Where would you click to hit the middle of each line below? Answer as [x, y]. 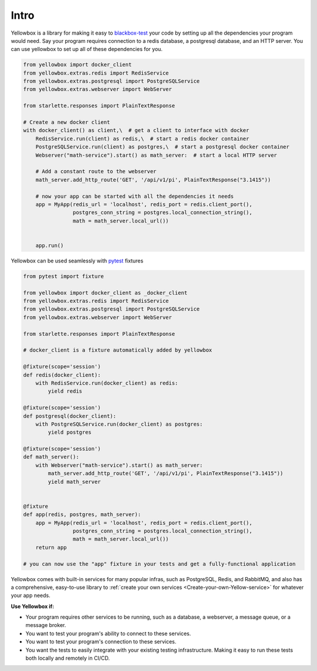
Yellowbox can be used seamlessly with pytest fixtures [77, 261]
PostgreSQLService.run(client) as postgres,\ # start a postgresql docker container [163, 147]
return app [51, 547]
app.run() [50, 245]
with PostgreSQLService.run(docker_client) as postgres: [119, 424]
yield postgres [70, 432]
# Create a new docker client [67, 122]
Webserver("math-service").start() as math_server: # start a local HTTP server [156, 155]
